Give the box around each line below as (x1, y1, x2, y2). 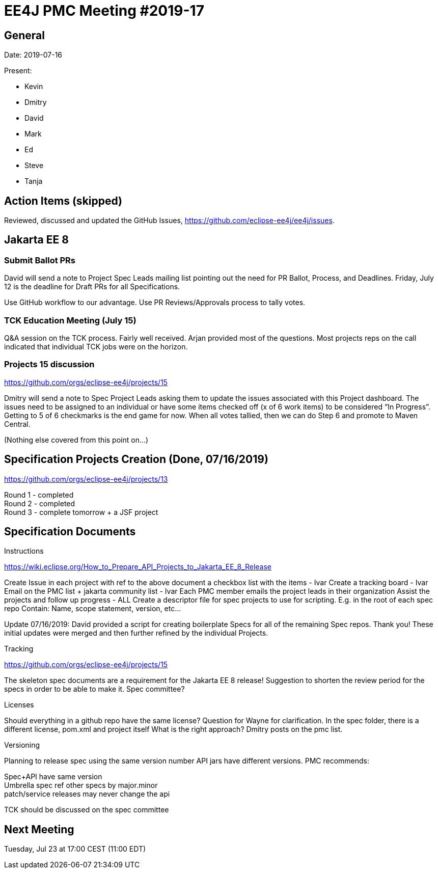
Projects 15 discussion (4, 359, 95, 370)
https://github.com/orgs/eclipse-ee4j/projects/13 (4, 474, 168, 483)
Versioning (4, 741, 40, 750)
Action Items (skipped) (4, 194, 123, 207)
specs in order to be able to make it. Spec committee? (4, 685, 185, 694)
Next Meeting (4, 823, 74, 836)
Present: (4, 66, 32, 75)
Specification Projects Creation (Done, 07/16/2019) (4, 453, 268, 466)
